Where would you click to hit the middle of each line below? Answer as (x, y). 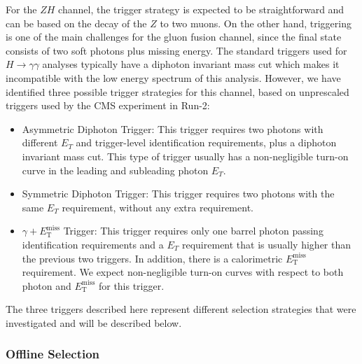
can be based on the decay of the (76, 23)
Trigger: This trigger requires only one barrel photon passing (193, 231)
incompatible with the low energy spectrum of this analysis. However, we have (173, 77)
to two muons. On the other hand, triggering (256, 23)
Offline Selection (53, 354)
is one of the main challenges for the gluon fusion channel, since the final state (174, 37)
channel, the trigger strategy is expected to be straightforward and (201, 9)
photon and (47, 285)
